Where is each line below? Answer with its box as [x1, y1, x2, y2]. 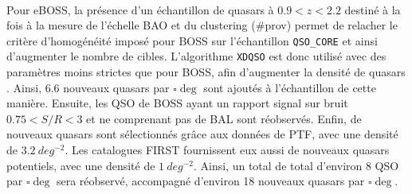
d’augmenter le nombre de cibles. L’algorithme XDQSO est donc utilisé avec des [6, 48, 386, 64]
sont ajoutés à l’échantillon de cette [203, 79, 376, 95]
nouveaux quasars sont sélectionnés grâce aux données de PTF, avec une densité [6, 126, 398, 142]
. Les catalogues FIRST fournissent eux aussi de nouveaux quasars [65, 142, 390, 158]
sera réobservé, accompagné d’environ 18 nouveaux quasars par [56, 173, 365, 189]
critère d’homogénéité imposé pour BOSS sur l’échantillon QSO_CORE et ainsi [6, 32, 378, 48]
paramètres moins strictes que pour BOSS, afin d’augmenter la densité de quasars [6, 64, 406, 80]
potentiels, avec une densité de [6, 157, 155, 173]
